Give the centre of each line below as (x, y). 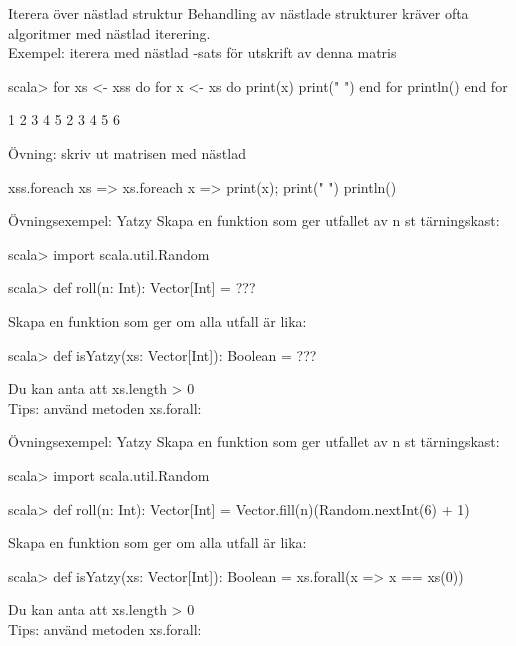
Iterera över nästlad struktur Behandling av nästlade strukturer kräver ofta (238, 13)
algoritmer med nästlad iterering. (109, 32)
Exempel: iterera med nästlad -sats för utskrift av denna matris (202, 52)
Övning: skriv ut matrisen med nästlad (127, 152)
